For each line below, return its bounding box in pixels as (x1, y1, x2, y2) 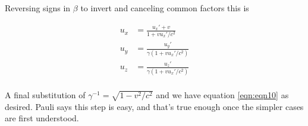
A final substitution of (5, 88, 86, 101)
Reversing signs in (5, 2, 71, 14)
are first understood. (5, 112, 79, 124)
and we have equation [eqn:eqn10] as (156, 88, 289, 101)
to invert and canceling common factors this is (80, 2, 249, 14)
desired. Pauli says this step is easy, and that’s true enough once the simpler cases (5, 100, 304, 112)
